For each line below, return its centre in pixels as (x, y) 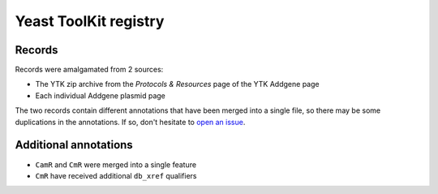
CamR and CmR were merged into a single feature (116, 164)
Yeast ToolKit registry (90, 21)
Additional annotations (74, 145)
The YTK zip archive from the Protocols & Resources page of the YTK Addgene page (177, 84)
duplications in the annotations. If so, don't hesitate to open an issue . (130, 122)
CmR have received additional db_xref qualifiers (116, 175)
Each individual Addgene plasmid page (101, 95)
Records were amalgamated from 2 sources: (89, 70)
